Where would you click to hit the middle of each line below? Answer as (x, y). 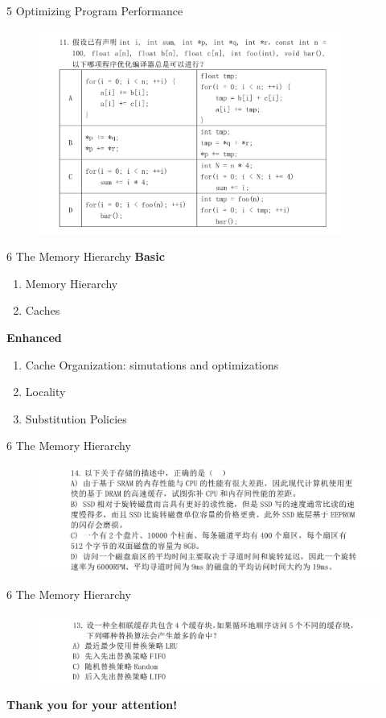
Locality (45, 392)
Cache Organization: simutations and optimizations (152, 364)
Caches (43, 310)
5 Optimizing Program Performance (95, 10)
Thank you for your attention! (92, 704)
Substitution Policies (76, 418)
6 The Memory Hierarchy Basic (86, 256)
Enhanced (34, 337)
